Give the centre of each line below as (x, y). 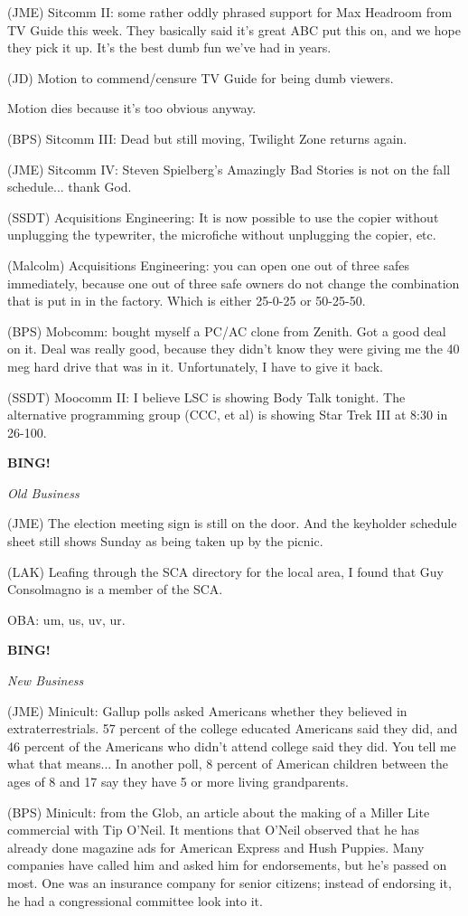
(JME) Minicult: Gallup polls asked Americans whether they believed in (207, 710)
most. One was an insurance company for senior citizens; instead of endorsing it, (229, 882)
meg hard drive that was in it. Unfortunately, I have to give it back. (195, 366)
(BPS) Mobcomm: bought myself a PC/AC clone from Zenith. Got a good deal (227, 331)
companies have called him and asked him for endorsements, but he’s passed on (227, 865)
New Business (46, 680)
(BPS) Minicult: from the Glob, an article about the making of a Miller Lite (219, 812)
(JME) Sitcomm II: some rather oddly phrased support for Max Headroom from (230, 12)
